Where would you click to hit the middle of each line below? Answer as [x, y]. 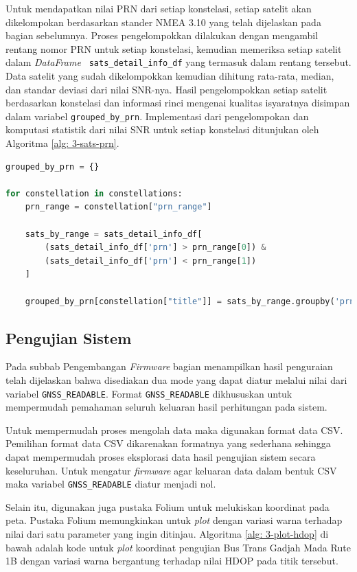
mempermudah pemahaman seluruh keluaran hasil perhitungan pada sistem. [166, 407]
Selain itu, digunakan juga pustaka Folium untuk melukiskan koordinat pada [168, 506]
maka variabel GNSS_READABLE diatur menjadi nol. [111, 484]
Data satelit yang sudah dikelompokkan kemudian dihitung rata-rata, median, [170, 76]
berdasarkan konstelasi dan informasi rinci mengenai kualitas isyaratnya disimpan [178, 103]
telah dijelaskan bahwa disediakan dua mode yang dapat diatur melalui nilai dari [176, 379]
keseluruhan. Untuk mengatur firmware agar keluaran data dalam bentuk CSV [171, 470]
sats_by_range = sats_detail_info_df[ [114, 234]
